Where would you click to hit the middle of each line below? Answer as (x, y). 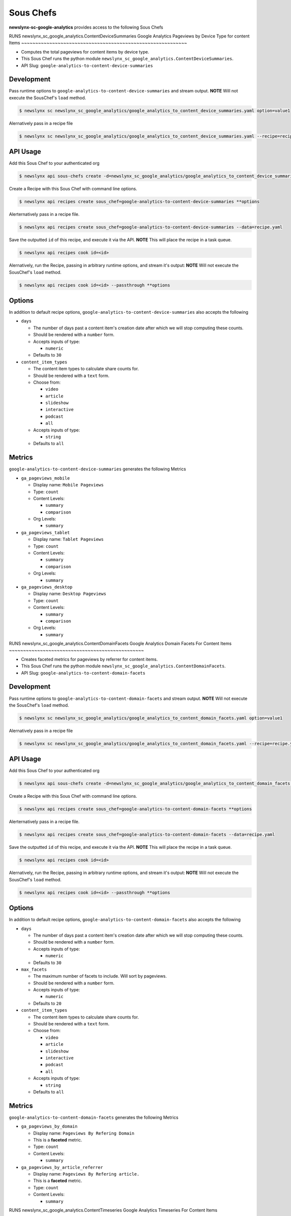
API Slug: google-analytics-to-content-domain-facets (83, 673)
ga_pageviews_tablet (46, 532)
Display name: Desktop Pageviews (70, 594)
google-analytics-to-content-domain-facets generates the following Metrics (94, 1117)
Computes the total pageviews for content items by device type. (85, 52)
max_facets (34, 969)
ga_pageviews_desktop (47, 587)
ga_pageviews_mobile (46, 478)
